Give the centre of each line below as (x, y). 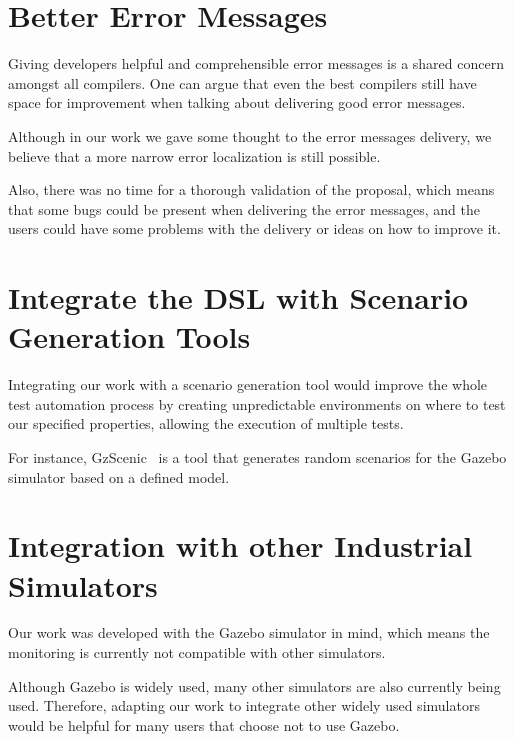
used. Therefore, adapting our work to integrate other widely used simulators (244, 705)
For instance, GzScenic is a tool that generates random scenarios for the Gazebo (257, 456)
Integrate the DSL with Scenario (238, 297)
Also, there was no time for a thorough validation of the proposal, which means (251, 189)
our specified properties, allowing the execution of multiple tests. (206, 423)
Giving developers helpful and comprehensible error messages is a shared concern (256, 63)
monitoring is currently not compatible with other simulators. (197, 652)
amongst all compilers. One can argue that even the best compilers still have (242, 82)
